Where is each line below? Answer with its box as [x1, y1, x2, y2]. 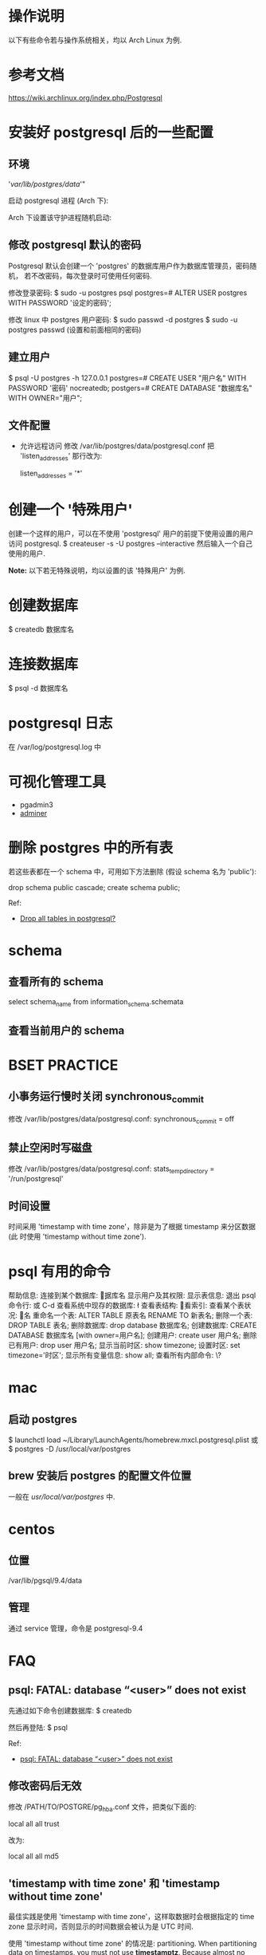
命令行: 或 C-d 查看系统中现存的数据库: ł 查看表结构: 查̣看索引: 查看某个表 [8, 1301, 244, 1311]
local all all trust [8, 1819, 60, 1829]
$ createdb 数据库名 [8, 624, 74, 634]
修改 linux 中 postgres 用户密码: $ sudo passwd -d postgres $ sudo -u [8, 314, 238, 324]
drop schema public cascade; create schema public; [8, 882, 181, 892]
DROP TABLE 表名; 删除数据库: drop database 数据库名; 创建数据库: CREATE [8, 1321, 257, 1330]
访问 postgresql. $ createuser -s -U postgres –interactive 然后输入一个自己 [8, 538, 253, 548]
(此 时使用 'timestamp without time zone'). [8, 1232, 147, 1241]
